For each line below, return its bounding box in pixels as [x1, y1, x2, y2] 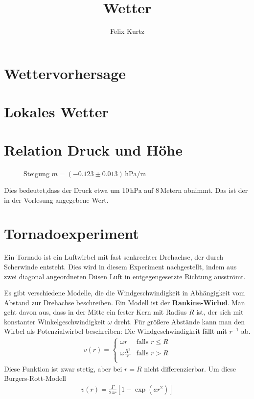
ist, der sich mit [196, 307, 244, 317]
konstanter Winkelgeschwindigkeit [4, 316, 106, 326]
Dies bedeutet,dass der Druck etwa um [4, 185, 120, 195]
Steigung [23, 168, 49, 179]
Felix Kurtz [110, 26, 144, 36]
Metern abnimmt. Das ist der [160, 185, 248, 195]
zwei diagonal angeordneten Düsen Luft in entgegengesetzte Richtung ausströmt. [4, 271, 246, 281]
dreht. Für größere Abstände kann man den [114, 316, 245, 326]
